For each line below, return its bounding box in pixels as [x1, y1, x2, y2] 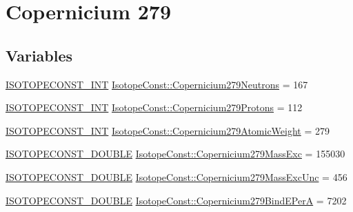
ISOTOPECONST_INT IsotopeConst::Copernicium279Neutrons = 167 [6, 77, 308, 91]
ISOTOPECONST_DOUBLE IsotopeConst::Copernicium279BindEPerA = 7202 [6, 193, 347, 207]
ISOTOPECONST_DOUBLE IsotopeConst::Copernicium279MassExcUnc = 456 [6, 169, 347, 184]
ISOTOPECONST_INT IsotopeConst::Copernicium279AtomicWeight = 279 [6, 123, 330, 137]
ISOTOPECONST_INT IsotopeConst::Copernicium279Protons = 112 [6, 100, 303, 115]
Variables [6, 44, 73, 66]
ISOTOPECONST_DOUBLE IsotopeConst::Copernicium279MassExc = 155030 [6, 146, 345, 161]
